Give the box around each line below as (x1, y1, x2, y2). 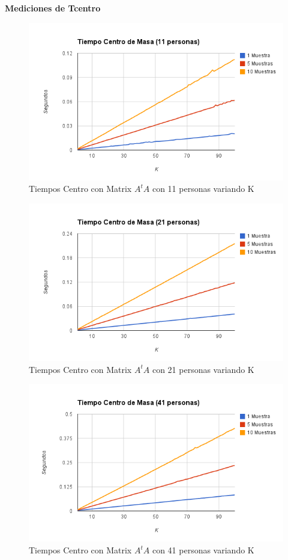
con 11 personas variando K (152, 182, 254, 195)
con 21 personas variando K (152, 363, 254, 375)
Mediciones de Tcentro (5, 2, 101, 14)
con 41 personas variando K (152, 544, 254, 556)
